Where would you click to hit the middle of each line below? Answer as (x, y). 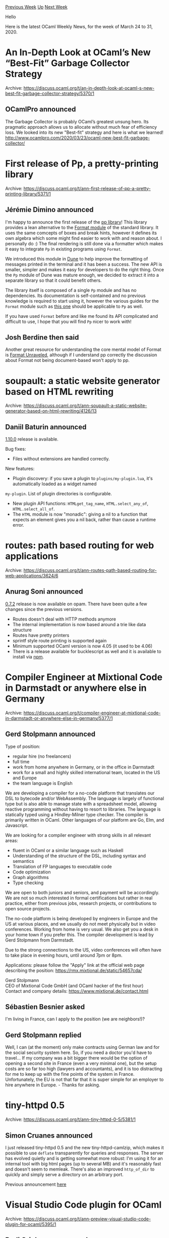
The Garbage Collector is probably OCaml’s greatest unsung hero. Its (77, 121)
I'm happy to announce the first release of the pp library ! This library (76, 222)
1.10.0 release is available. (32, 439)
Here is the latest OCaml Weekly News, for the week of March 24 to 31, (79, 27)
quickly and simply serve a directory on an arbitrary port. (64, 1174)
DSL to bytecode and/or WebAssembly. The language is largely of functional (85, 798)
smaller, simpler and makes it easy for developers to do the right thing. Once (84, 269)
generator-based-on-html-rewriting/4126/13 (51, 411)
